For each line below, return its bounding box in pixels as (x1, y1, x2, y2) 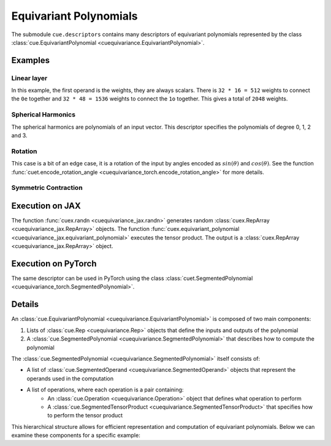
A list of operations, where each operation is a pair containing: (26, 386, 184, 393)
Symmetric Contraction (11, 184, 83, 192)
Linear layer (11, 74, 48, 82)
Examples (11, 55, 50, 66)
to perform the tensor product (47, 412, 123, 419)
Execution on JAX (11, 200, 81, 211)
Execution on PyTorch (11, 259, 97, 269)
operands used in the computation (26, 374, 113, 382)
